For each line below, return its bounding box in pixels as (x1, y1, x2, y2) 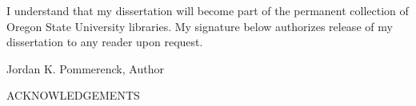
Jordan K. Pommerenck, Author (6, 60, 164, 77)
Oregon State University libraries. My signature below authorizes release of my (6, 18, 393, 34)
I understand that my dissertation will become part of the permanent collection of (6, 2, 409, 18)
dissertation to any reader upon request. (6, 33, 203, 50)
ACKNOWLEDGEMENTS (6, 87, 140, 104)
